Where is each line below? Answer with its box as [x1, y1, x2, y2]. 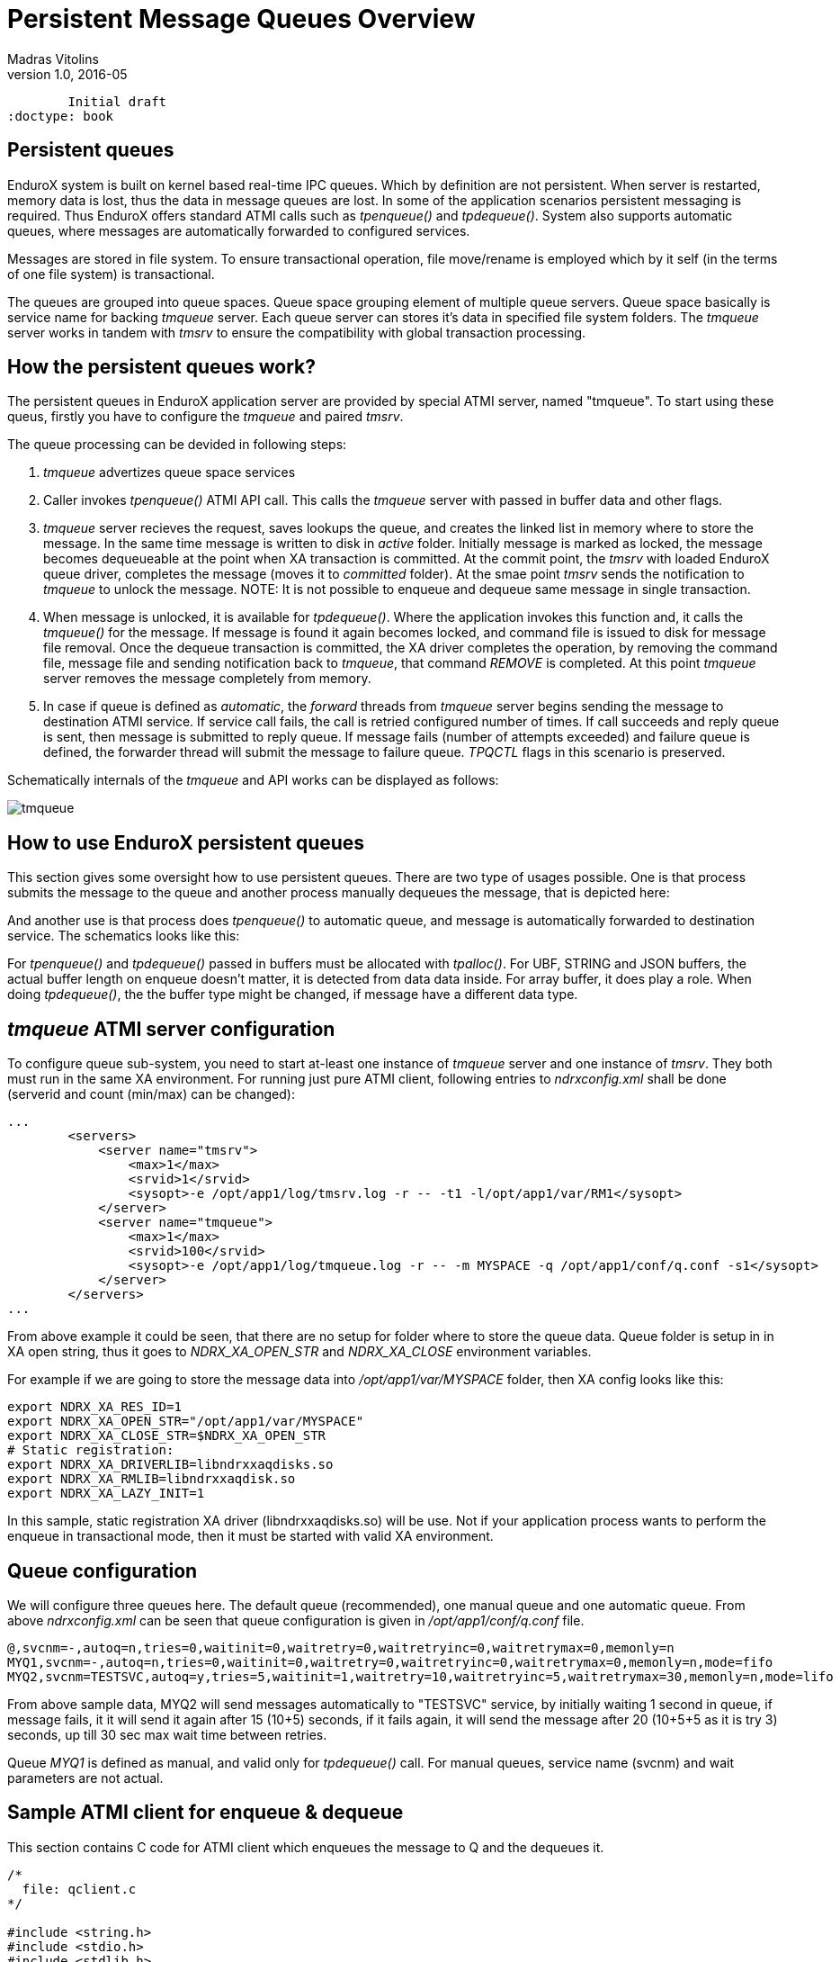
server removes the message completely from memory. [43, 670, 371, 687]
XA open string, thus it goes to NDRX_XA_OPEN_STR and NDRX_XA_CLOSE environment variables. [7, 1344, 592, 1360]
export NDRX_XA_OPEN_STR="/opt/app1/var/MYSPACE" [7, 1414, 364, 1429]
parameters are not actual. [7, 1769, 164, 1786]
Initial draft [67, 94, 167, 109]
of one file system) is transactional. [7, 265, 215, 282]
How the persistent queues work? [7, 355, 317, 379]
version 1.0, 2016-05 [7, 66, 128, 82]
